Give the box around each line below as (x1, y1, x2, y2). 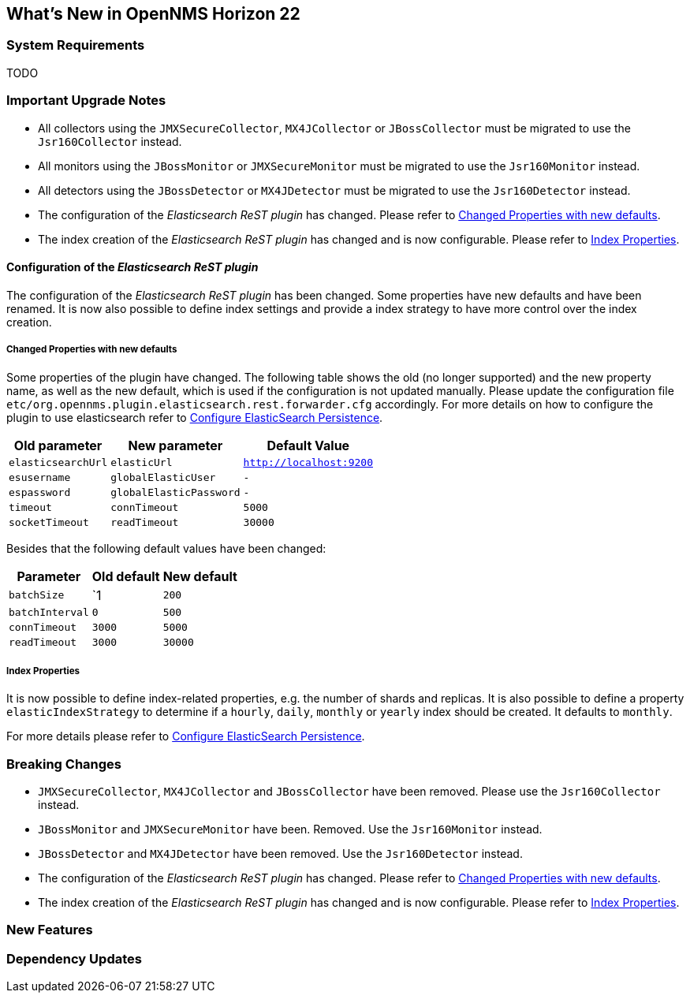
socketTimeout (9, 516, 89, 528)
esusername (9, 471, 71, 483)
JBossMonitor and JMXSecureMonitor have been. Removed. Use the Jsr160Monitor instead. (38, 822, 543, 837)
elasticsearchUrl (9, 456, 108, 468)
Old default (91, 568, 160, 584)
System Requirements (6, 37, 145, 54)
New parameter (128, 437, 223, 453)
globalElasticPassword (110, 486, 241, 498)
